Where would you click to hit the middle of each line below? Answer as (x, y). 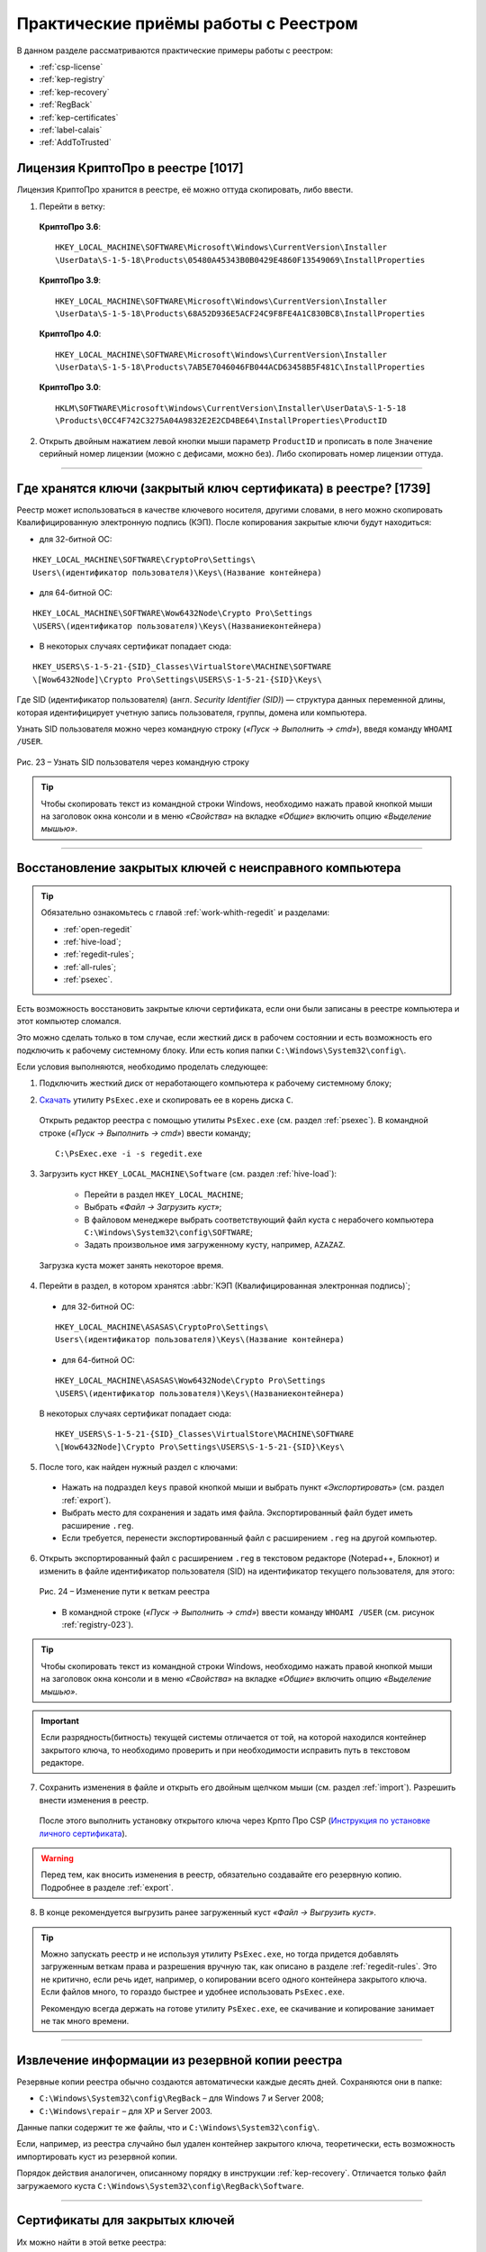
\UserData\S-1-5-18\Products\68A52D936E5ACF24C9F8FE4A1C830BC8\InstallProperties (240, 313)
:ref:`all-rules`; (90, 967)
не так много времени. (85, 2020)
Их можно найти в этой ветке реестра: (91, 2242)
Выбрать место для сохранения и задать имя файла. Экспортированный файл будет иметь (237, 1512)
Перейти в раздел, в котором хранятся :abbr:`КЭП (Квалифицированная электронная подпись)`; (225, 1286)
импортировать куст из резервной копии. (97, 2157)
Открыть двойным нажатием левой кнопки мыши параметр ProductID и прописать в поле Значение (236, 440)
